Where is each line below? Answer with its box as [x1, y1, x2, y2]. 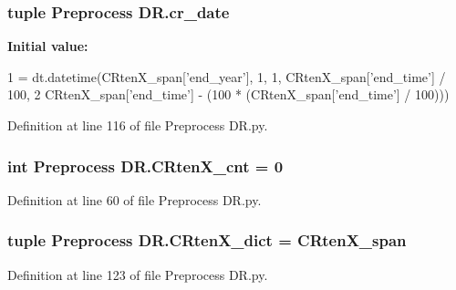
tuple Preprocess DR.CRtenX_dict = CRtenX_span [7, 229, 407, 252]
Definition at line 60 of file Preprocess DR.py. [7, 190, 262, 209]
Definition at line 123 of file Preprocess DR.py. [7, 264, 268, 284]
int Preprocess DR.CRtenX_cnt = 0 [7, 154, 284, 177]
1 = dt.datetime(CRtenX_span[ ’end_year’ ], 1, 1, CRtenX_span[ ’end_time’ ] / [7, 67, 446, 86]
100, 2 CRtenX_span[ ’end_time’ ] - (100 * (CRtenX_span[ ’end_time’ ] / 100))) [7, 85, 450, 104]
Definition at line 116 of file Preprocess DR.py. [7, 116, 268, 134]
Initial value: [7, 36, 88, 56]
